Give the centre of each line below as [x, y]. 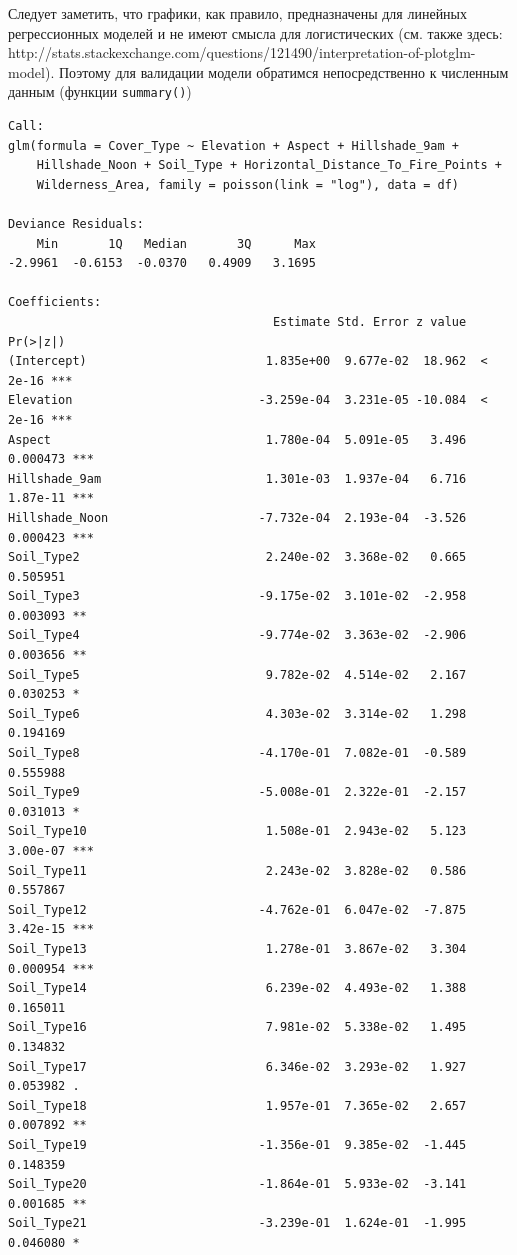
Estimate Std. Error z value [369, 321]
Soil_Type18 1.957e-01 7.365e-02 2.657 [237, 1105]
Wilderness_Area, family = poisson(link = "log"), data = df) [248, 184]
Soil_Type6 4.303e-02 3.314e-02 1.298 [237, 713]
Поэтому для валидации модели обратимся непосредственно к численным [283, 71]
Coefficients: [55, 302]
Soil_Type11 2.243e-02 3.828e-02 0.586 [237, 870]
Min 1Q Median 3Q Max [176, 243]
